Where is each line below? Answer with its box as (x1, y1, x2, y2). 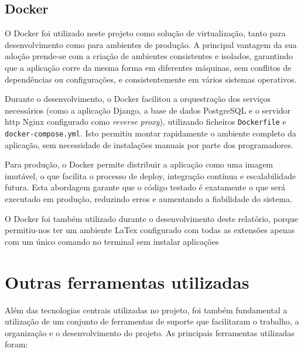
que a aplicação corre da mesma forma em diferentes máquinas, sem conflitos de (5, 61, 292, 73)
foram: (5, 338, 28, 350)
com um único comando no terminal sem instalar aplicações (5, 235, 219, 247)
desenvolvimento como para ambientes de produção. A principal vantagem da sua (5, 38, 297, 50)
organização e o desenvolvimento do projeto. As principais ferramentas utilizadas (5, 326, 295, 339)
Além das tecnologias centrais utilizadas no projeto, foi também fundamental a (5, 303, 288, 316)
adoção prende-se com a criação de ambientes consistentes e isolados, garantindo (5, 50, 293, 62)
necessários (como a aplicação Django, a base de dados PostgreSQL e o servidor (5, 104, 291, 116)
